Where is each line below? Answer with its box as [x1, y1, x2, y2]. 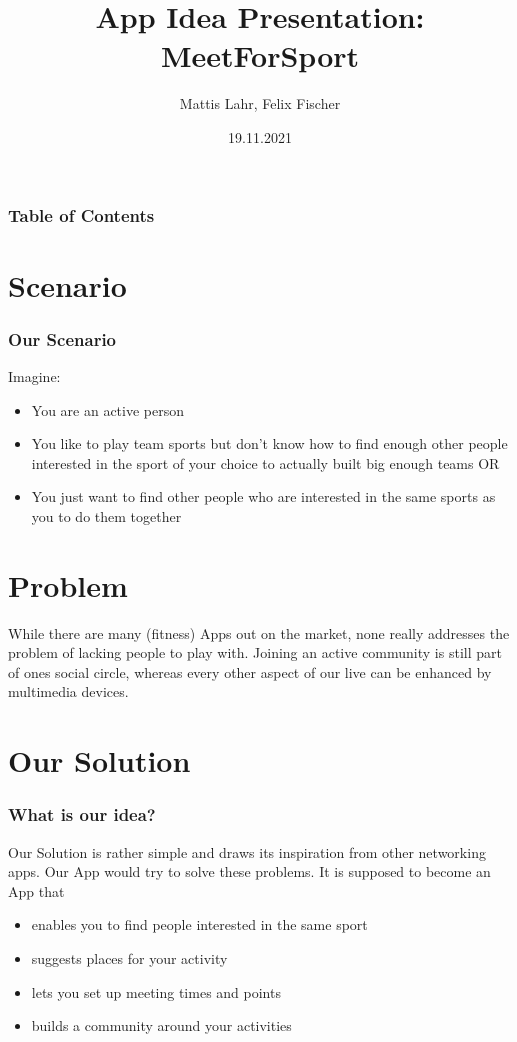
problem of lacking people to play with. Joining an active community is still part [8, 642, 502, 663]
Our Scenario [8, 326, 117, 351]
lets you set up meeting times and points [31, 981, 281, 1002]
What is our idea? [8, 802, 156, 827]
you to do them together [31, 505, 182, 526]
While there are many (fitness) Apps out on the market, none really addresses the [8, 622, 510, 643]
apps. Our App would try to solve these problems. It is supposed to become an [8, 861, 491, 882]
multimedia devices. [8, 681, 129, 702]
